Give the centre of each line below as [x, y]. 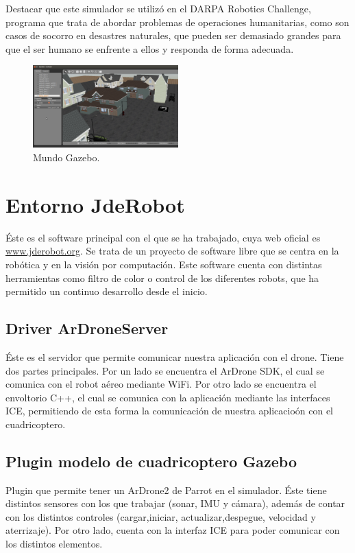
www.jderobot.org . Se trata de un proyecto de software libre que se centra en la [172, 251]
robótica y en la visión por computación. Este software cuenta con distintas [164, 264]
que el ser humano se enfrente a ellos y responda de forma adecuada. [150, 48]
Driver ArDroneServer [87, 328]
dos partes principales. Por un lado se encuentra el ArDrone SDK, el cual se [165, 370]
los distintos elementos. [54, 544]
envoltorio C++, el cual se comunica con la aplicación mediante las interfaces [168, 397]
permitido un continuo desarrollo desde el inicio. [107, 291]
